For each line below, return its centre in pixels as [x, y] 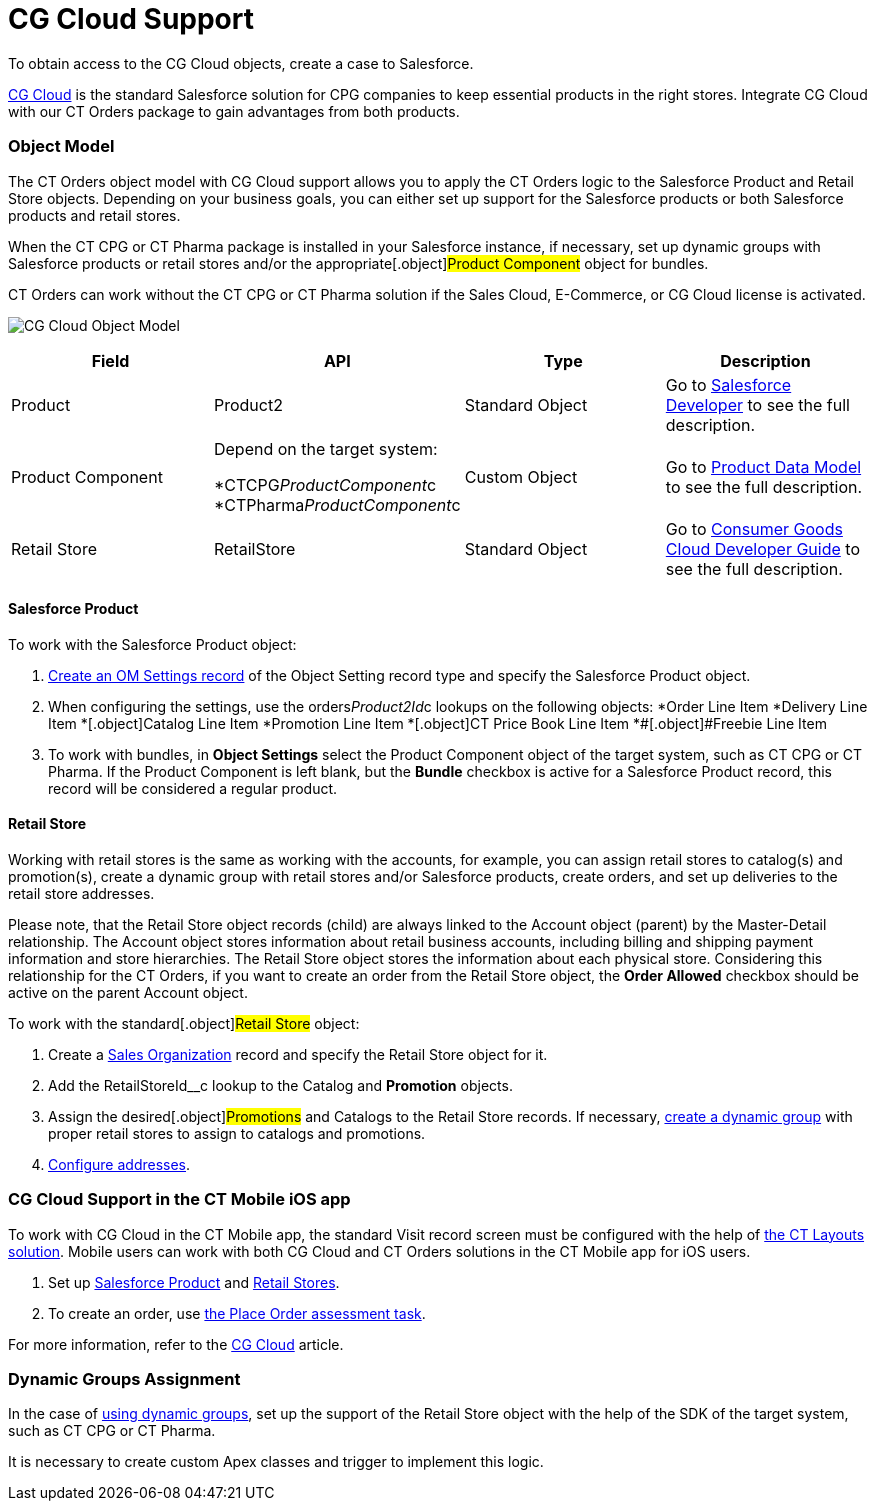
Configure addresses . [119, 1164]
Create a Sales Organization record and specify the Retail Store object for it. [298, 1054]
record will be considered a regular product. [193, 788]
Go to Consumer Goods [754, 528]
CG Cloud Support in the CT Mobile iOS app [179, 1199]
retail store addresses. [81, 893]
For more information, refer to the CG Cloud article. [176, 1344]
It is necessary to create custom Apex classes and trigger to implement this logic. [276, 1462]
